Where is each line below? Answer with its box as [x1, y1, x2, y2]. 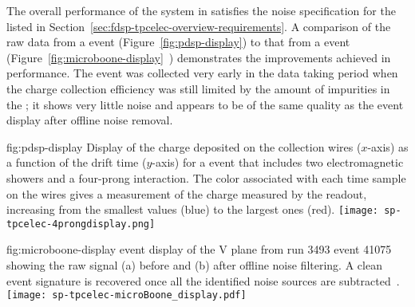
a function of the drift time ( [6, 154, 147, 171]
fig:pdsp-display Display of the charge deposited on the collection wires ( [6, 138, 362, 155]
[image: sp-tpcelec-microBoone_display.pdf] [6, 289, 247, 301]
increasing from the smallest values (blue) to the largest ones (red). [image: [6, 201, 379, 218]
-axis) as [367, 138, 409, 155]
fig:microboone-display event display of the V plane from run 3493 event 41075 [6, 241, 392, 258]
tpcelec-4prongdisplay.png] [6, 218, 156, 230]
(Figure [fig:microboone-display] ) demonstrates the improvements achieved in [6, 49, 391, 65]
